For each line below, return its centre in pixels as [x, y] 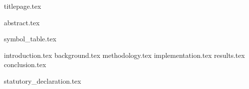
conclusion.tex [25, 64]
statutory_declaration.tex [43, 80]
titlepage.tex [23, 6]
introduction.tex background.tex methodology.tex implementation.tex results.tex [124, 55]
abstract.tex [22, 22]
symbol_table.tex [30, 39]
